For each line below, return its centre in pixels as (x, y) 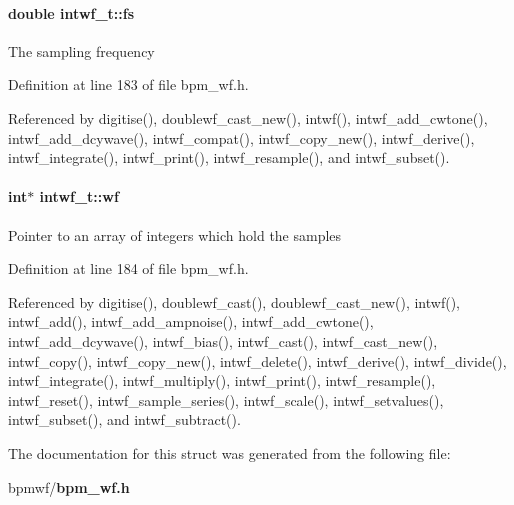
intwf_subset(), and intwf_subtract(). (124, 419)
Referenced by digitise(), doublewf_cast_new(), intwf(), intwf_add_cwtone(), (248, 117)
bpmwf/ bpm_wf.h (69, 486)
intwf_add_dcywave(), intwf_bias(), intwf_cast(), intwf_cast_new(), (223, 340)
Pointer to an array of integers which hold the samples (175, 234)
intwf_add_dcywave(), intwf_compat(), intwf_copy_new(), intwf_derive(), (241, 137)
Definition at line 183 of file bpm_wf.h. (128, 84)
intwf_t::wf (79, 196)
